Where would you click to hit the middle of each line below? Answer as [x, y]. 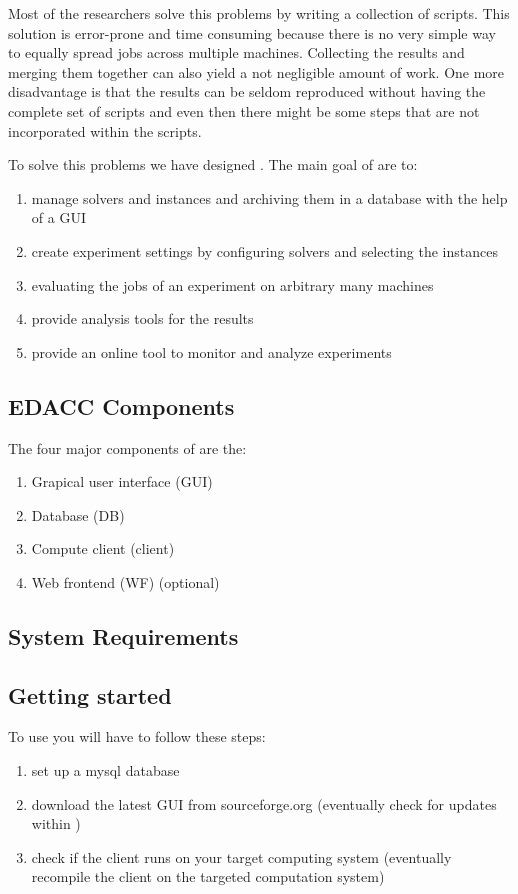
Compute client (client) [103, 548]
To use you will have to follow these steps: [137, 736]
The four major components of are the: [127, 447]
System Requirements [123, 635]
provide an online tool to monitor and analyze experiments [211, 351]
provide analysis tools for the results [142, 318]
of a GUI [58, 217]
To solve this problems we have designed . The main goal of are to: [213, 164]
